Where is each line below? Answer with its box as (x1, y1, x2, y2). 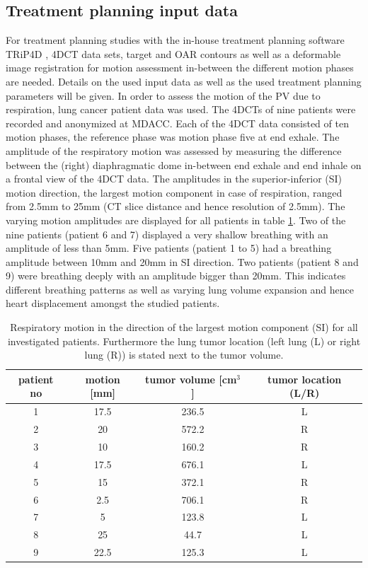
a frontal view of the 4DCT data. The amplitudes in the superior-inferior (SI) (6, 171, 343, 186)
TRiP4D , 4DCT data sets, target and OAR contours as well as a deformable (6, 46, 341, 61)
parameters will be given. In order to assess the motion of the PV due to (6, 88, 321, 103)
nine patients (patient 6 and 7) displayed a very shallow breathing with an (6, 226, 328, 241)
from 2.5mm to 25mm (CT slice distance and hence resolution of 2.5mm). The (6, 199, 345, 214)
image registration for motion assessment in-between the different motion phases (6, 60, 354, 75)
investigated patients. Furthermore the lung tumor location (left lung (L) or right (7, 333, 361, 348)
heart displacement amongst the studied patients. (6, 296, 220, 311)
